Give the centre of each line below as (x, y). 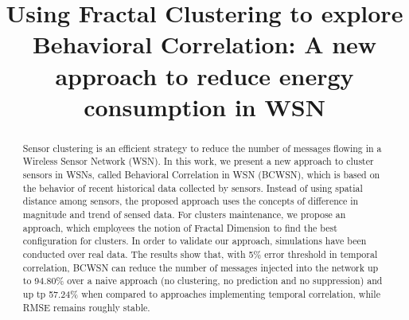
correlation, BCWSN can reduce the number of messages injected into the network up (201, 267)
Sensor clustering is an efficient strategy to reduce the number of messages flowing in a (202, 148)
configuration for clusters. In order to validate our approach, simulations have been (195, 241)
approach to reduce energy (204, 75)
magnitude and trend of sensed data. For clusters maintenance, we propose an (184, 215)
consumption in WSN (204, 106)
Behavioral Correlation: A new (204, 44)
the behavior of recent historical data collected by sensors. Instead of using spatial (193, 187)
